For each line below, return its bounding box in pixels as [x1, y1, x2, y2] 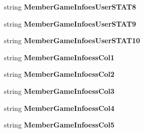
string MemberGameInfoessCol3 [4, 85, 114, 96]
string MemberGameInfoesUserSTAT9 [4, 18, 136, 29]
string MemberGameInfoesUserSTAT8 [4, 2, 136, 12]
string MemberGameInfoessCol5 [4, 119, 114, 130]
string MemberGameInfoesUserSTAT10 [4, 35, 140, 46]
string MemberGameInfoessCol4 [4, 102, 114, 113]
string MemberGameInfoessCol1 [4, 52, 114, 62]
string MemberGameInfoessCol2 [4, 69, 114, 79]
